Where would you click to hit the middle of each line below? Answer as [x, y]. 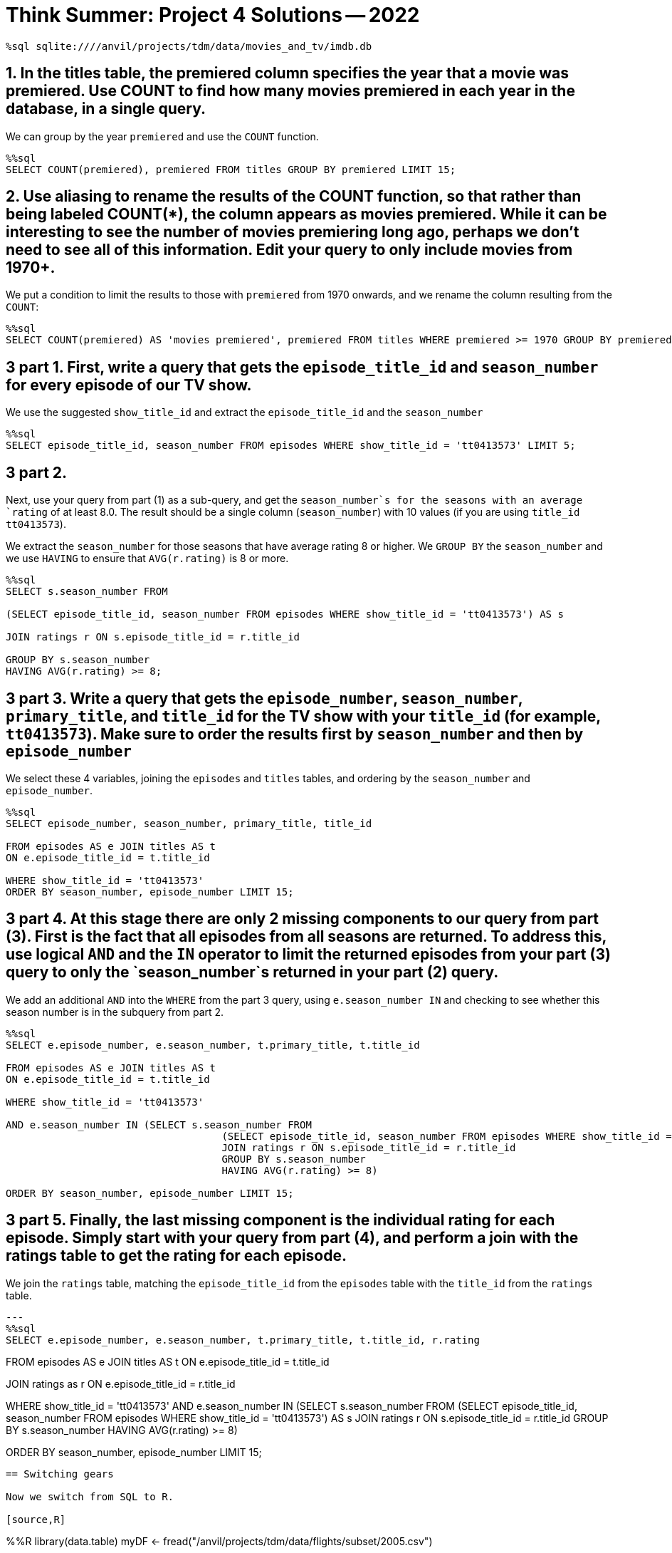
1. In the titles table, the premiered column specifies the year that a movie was [287, 73]
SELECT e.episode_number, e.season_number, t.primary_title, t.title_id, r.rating [243, 1340]
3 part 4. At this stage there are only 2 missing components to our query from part [303, 919]
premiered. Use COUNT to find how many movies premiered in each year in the [290, 91]
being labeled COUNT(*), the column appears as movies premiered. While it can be [306, 214]
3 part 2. [37, 472]
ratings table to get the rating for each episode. [177, 1256]
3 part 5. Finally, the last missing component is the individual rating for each [280, 1220]
